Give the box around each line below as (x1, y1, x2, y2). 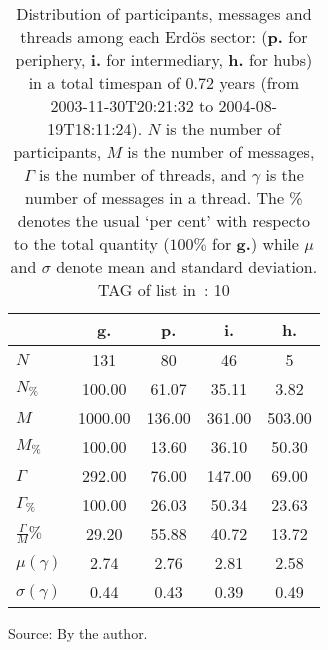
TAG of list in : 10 (98, 278, 230, 301)
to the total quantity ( (13, 232, 170, 255)
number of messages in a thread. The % (25, 186, 303, 209)
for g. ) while (212, 232, 299, 255)
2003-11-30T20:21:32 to (50, 94, 214, 117)
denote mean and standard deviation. (56, 255, 318, 278)
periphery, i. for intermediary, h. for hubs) (15, 48, 313, 71)
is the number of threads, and (39, 163, 247, 186)
